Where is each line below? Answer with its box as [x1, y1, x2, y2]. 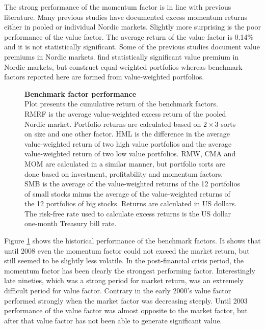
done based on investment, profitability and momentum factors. [24, 168, 223, 179]
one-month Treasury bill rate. [24, 218, 117, 229]
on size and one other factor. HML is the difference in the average [24, 128, 230, 139]
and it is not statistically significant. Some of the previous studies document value [4, 41, 260, 52]
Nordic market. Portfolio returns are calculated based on [24, 118, 201, 129]
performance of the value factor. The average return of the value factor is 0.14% [4, 31, 254, 42]
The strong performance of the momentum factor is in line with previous [4, 2, 231, 12]
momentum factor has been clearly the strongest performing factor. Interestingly [4, 265, 255, 276]
